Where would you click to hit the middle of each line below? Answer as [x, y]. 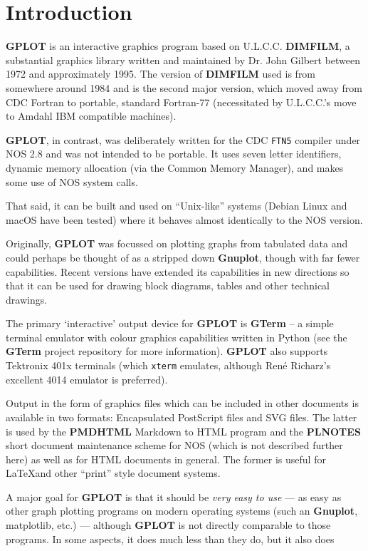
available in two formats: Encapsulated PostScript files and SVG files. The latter [182, 417]
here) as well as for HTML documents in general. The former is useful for [166, 459]
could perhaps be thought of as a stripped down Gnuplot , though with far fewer [183, 257]
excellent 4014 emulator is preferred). [87, 379]
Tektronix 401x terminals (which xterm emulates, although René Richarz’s [168, 365]
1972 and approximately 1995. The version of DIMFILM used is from [161, 74]
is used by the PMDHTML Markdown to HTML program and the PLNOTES [183, 431]
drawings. [27, 299]
